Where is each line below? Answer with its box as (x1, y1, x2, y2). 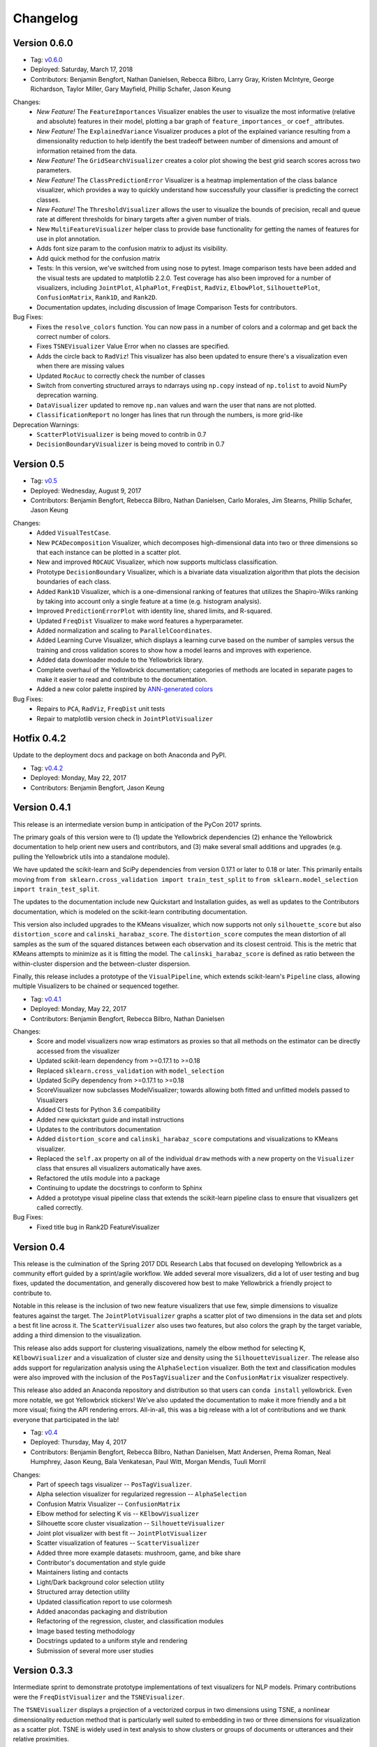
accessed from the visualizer (36, 1047, 120, 1055)
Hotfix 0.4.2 (13, 732, 66, 744)
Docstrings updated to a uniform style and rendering (36, 1637, 188, 1645)
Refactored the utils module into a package (36, 1174, 161, 1182)
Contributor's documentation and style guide (36, 1558, 166, 1567)
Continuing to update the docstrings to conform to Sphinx (36, 1184, 202, 1192)
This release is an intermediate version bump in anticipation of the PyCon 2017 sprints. (13, 820, 262, 828)
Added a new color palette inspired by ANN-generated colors (36, 685, 213, 693)
